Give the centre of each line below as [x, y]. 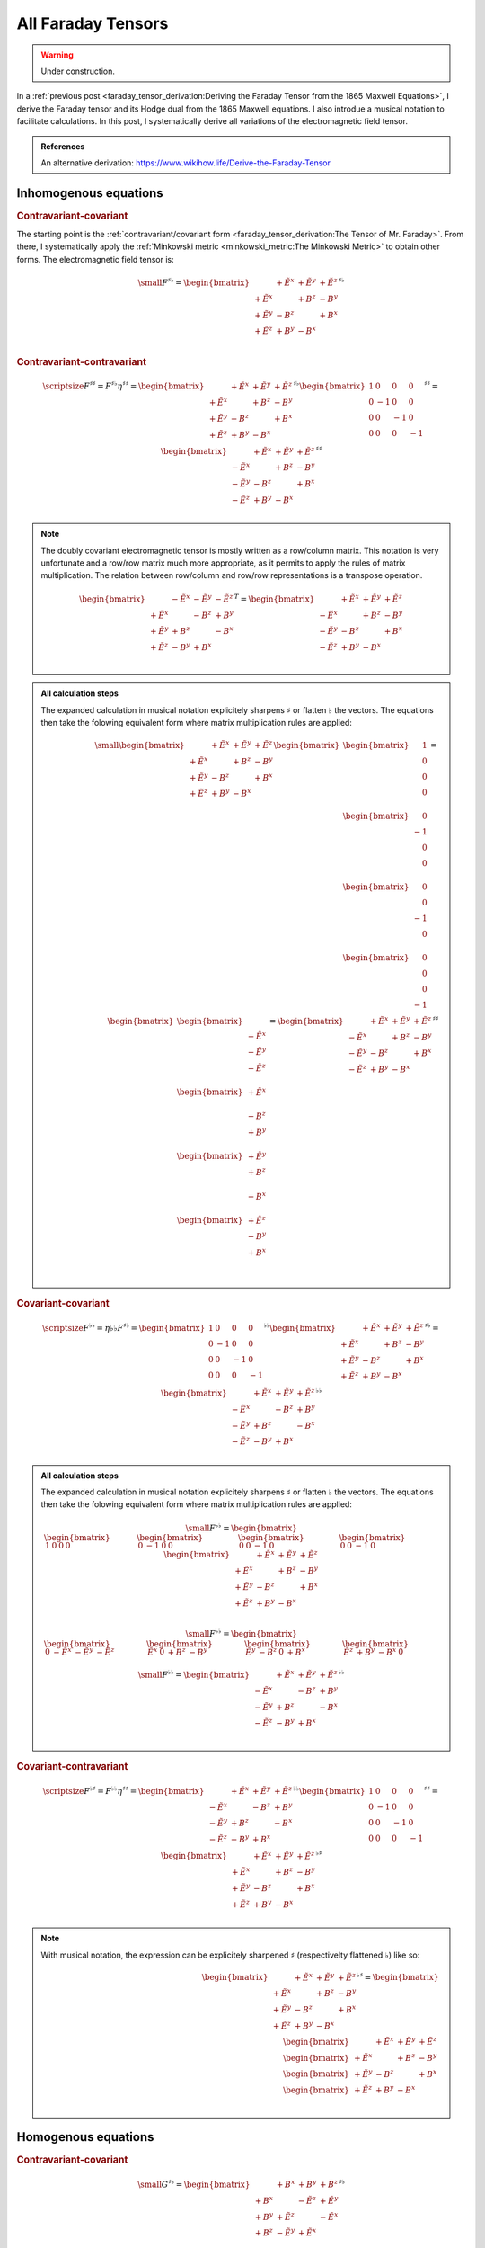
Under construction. [78, 71]
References [63, 146]
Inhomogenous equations [90, 193]
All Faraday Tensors [93, 23]
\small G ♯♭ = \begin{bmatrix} [194, 2184]
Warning [57, 55]
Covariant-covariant [63, 1304]
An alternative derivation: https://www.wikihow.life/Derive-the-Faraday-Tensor [186, 163]
